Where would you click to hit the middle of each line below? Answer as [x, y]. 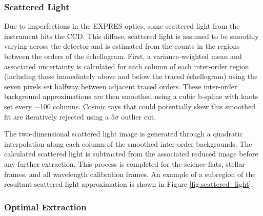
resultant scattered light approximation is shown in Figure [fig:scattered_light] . [129, 184]
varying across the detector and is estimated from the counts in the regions [122, 46]
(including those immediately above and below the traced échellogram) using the [131, 76]
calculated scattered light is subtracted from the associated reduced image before [131, 154]
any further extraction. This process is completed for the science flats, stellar [125, 163]
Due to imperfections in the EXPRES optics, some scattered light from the [122, 26]
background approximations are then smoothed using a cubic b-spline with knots [131, 96]
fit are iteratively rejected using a [56, 116]
